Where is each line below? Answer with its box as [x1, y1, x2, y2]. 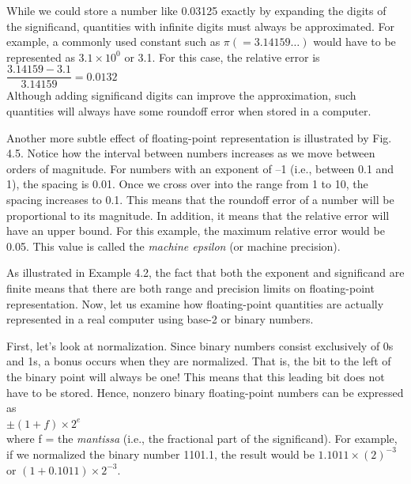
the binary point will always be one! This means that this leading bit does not [6, 368, 385, 384]
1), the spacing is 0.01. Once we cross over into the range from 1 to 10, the [6, 176, 368, 192]
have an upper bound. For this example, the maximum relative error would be [6, 222, 385, 239]
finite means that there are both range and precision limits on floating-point [6, 279, 375, 296]
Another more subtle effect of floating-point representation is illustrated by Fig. [6, 129, 392, 146]
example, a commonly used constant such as [6, 33, 221, 50]
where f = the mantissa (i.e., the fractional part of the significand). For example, [6, 430, 398, 447]
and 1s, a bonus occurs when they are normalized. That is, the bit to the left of [6, 353, 391, 369]
